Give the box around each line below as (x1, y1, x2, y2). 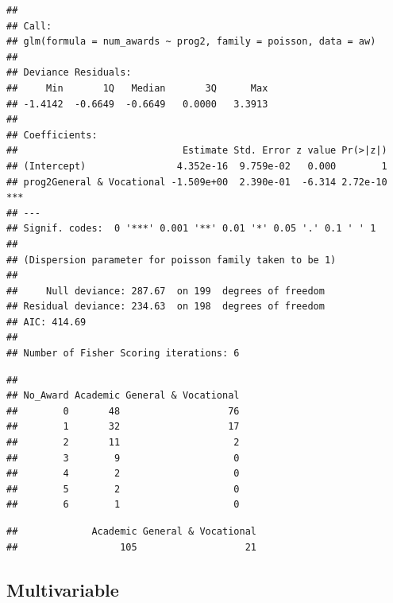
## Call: (6, 20, 52, 32)
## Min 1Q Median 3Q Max (6, 82, 268, 94)
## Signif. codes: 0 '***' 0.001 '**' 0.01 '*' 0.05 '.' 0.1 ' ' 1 (6, 223, 376, 235)
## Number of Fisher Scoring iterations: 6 (6, 348, 240, 360)
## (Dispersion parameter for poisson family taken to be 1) (6, 254, 337, 266)
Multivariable (6, 577, 119, 601)
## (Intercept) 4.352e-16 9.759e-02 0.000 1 (6, 160, 387, 172)
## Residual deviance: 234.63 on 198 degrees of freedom (6, 301, 325, 313)
